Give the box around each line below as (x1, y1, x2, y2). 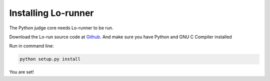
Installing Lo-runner (9, 7, 94, 18)
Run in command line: (9, 43, 54, 49)
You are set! (9, 69, 34, 75)
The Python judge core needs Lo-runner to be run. (9, 25, 113, 31)
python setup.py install (19, 56, 81, 62)
